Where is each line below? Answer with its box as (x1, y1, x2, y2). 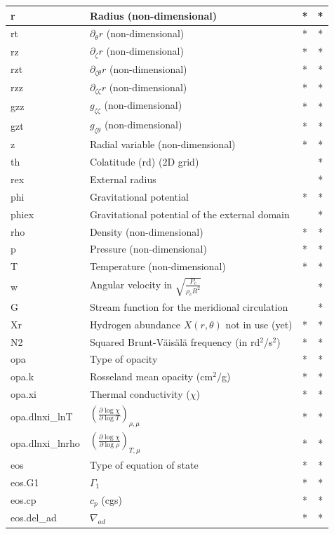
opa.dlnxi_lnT (11, 408, 73, 423)
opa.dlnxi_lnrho (11, 435, 80, 450)
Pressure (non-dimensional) (89, 241, 207, 256)
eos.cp (11, 493, 36, 507)
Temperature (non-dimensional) (89, 259, 226, 274)
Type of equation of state (89, 458, 199, 472)
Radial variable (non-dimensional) (89, 137, 236, 152)
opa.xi (11, 387, 36, 401)
